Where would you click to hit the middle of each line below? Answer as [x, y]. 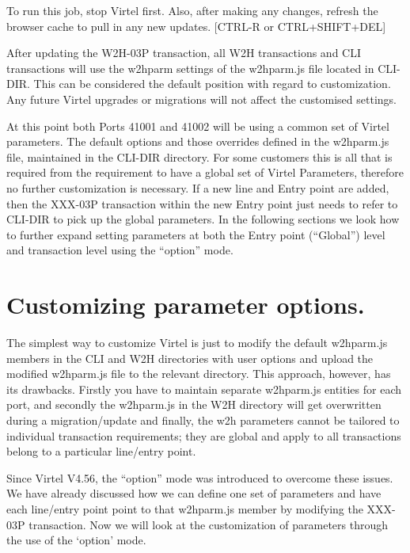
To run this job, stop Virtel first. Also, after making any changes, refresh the [192, 10]
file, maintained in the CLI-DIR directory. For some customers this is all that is [199, 156]
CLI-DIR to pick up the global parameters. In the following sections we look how [203, 219]
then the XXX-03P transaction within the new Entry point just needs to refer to [202, 203]
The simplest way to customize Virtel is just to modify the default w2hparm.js [197, 343]
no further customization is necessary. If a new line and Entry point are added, [198, 187]
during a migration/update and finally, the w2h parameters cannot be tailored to [203, 420]
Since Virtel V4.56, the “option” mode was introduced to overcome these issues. [200, 477]
